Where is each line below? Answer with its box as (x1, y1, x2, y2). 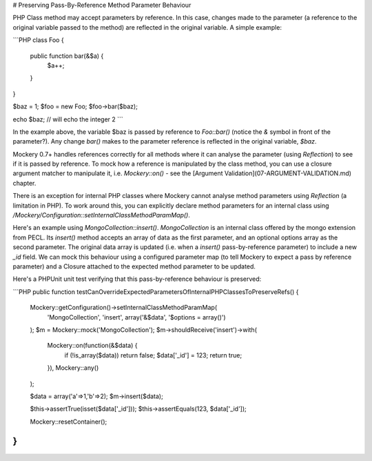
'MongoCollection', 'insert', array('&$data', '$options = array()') (47, 313, 227, 321)
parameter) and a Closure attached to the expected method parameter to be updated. (12, 262, 256, 271)
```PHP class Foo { (12, 36, 65, 44)
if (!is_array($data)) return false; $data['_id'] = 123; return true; (64, 351, 242, 359)
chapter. (12, 179, 37, 187)
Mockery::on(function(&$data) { (47, 342, 138, 350)
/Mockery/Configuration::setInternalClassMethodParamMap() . (12, 211, 191, 219)
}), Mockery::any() (47, 364, 99, 372)
